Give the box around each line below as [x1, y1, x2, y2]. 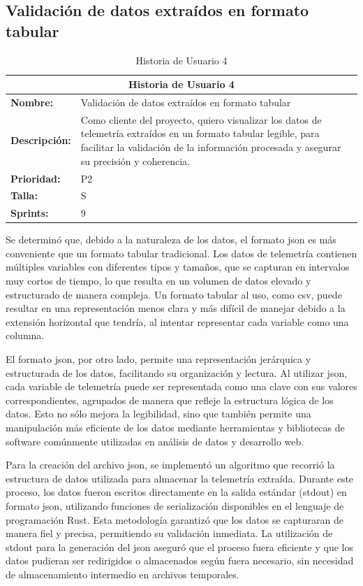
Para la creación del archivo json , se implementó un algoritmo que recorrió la [6, 457, 335, 472]
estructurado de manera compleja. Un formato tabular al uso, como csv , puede [6, 287, 342, 301]
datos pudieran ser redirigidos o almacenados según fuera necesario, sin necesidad [6, 553, 354, 568]
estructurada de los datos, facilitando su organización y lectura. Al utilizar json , [6, 365, 348, 380]
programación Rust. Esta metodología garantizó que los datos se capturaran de [6, 512, 343, 527]
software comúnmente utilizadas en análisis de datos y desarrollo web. [6, 434, 304, 448]
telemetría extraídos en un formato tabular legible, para [80, 126, 320, 141]
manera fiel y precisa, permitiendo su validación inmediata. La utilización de [6, 526, 333, 541]
